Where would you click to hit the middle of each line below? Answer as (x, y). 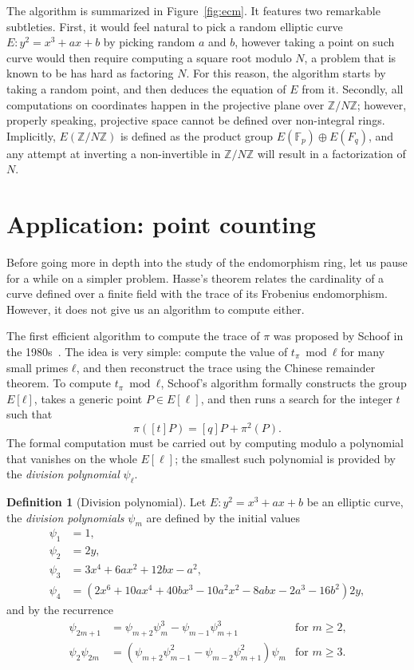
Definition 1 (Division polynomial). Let (106, 502)
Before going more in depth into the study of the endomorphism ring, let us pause (207, 262)
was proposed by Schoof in (338, 336)
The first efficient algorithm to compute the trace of (133, 336)
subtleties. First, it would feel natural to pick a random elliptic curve (175, 26)
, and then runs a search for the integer (296, 398)
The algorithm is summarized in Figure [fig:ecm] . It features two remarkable (193, 10)
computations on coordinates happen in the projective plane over (166, 104)
